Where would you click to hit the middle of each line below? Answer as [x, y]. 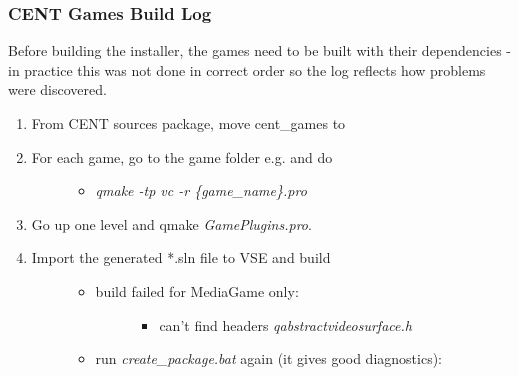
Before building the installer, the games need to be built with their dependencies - [259, 50]
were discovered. [57, 89]
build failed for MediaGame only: [197, 290]
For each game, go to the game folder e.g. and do [182, 156]
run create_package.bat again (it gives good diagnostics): [269, 358]
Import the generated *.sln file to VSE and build [181, 257]
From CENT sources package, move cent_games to [188, 123]
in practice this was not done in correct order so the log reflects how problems [247, 69]
